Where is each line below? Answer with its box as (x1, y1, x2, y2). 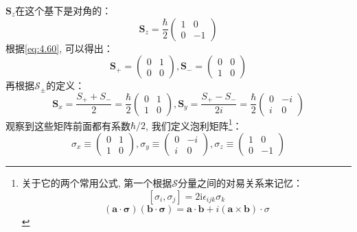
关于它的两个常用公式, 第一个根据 (21, 176, 172, 190)
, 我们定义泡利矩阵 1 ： (146, 116, 242, 132)
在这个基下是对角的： (15, 3, 112, 17)
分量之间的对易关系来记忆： (178, 176, 303, 190)
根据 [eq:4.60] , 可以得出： (5, 40, 113, 55)
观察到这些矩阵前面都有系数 (5, 118, 130, 132)
